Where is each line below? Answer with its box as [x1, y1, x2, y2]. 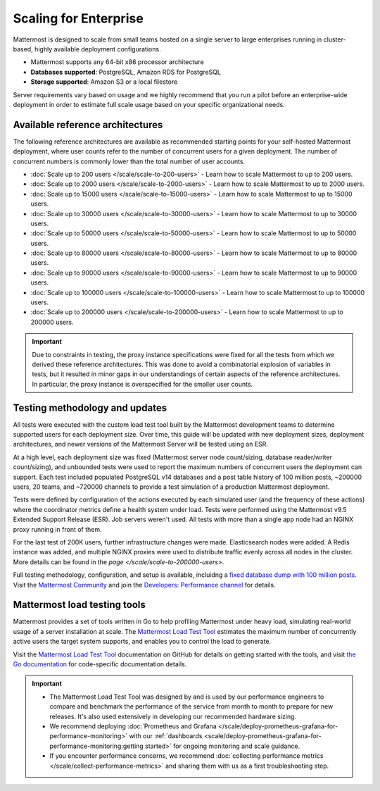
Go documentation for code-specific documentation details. [13, 660, 187, 668]
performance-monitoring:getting [49, 742, 144, 750]
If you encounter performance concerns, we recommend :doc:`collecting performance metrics [49, 752, 324, 760]
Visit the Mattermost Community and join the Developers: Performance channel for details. [13, 580, 276, 589]
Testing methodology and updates [13, 401, 167, 413]
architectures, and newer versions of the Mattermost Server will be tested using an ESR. [13, 440, 269, 449]
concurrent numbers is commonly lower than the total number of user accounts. [13, 157, 246, 166]
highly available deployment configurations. [34, 44, 161, 53]
